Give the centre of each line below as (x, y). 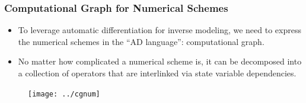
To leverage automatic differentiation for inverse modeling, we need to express (160, 30)
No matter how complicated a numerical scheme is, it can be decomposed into (160, 61)
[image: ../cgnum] (64, 94)
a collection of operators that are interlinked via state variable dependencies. (157, 73)
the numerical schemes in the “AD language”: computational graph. (141, 41)
